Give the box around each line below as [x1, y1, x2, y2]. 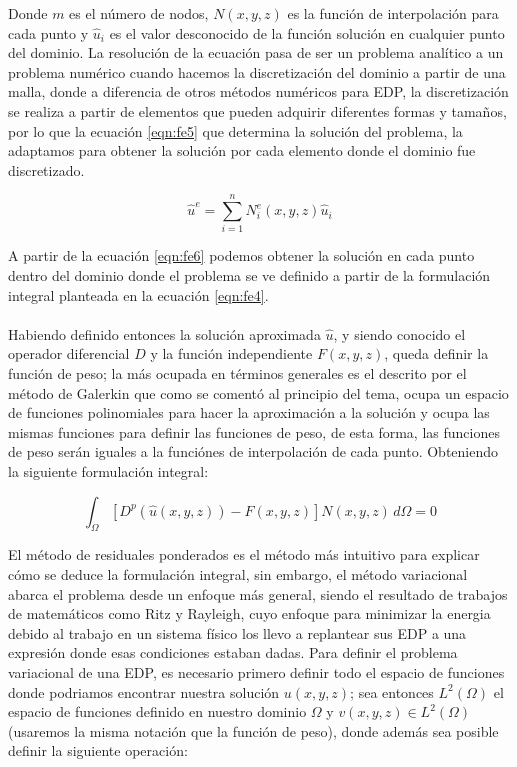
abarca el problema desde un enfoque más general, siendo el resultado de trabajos [8, 583, 508, 604]
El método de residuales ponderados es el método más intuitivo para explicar [8, 544, 480, 565]
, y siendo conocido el [333, 323, 466, 344]
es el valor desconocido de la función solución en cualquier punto [109, 22, 505, 43]
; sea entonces [350, 681, 434, 702]
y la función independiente [150, 343, 313, 364]
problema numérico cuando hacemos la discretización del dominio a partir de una [8, 61, 506, 82]
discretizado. [8, 159, 85, 180]
